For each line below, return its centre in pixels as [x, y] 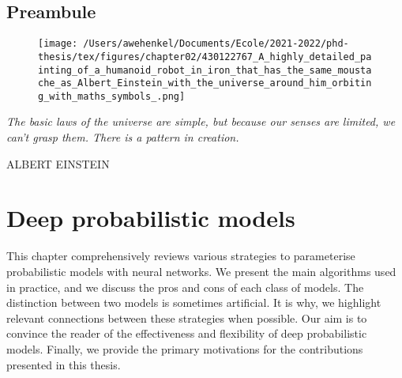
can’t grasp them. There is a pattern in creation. [123, 137]
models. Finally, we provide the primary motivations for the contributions [185, 348]
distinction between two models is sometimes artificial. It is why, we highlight [194, 302]
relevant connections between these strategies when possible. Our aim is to [187, 318]
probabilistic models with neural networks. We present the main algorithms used [201, 271]
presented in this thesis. [64, 364]
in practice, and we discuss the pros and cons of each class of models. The [185, 287]
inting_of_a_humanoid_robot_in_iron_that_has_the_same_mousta [205, 70]
